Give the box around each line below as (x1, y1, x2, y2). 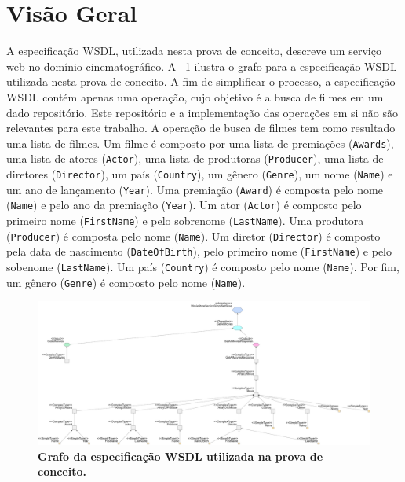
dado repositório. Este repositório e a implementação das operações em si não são (6, 104, 399, 120)
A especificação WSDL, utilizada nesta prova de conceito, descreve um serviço (6, 42, 381, 59)
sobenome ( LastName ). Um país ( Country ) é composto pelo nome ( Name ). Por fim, (6, 258, 400, 274)
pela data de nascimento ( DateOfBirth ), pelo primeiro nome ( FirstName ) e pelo (6, 243, 392, 259)
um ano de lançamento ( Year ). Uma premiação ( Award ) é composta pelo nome (6, 181, 383, 197)
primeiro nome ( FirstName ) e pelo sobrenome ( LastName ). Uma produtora (6, 212, 364, 228)
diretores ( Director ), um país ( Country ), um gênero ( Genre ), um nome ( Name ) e (6, 166, 393, 182)
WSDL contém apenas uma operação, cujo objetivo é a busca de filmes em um (6, 88, 384, 105)
